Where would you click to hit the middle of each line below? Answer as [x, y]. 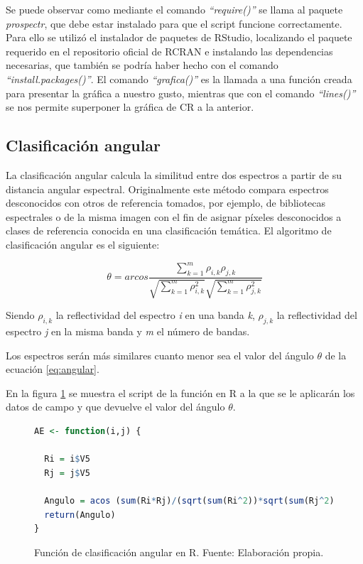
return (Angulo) [80, 515]
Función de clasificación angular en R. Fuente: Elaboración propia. [179, 552]
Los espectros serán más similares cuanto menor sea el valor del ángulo [160, 355]
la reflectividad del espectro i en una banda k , [155, 315]
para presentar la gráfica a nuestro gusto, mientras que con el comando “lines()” [181, 93]
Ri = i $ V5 [67, 459]
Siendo [20, 315]
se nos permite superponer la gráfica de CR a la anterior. [130, 107]
